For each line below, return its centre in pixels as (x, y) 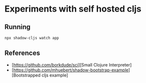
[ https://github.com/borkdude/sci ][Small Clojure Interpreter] (72, 65)
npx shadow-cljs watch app (32, 38)
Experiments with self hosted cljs (73, 9)
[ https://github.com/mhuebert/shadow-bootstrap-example (70, 70)
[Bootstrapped (26, 75)
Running (18, 27)
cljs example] (55, 75)
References (22, 53)
